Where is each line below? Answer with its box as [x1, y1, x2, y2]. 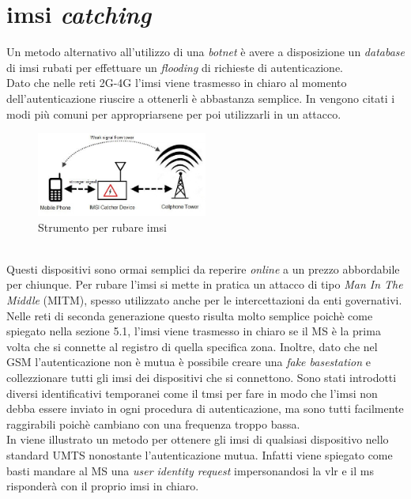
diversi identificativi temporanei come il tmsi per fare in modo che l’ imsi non [6, 384, 378, 401]
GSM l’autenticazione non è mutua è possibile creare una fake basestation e [6, 353, 371, 370]
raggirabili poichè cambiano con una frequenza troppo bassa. [6, 415, 300, 432]
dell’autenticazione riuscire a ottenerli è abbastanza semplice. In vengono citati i [6, 89, 395, 106]
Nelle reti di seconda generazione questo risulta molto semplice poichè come [6, 307, 373, 323]
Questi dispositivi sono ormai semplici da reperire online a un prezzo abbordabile [6, 260, 400, 277]
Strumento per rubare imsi [38, 218, 167, 235]
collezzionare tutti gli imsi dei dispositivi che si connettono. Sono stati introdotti [6, 369, 397, 386]
